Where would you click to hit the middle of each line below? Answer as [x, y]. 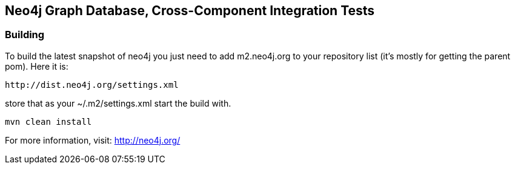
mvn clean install [48, 121]
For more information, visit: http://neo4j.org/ [93, 140]
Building [25, 35]
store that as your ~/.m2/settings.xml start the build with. [118, 103]
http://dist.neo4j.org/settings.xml [92, 85]
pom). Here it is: [37, 66]
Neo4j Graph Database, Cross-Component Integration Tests [190, 11]
